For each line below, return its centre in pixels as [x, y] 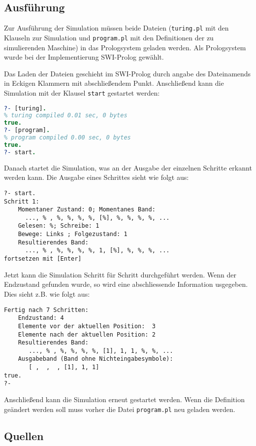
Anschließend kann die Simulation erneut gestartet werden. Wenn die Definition [124, 399]
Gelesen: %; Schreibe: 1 [59, 226]
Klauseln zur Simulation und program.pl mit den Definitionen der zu [109, 37]
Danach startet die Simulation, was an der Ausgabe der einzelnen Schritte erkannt [128, 167]
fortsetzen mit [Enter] [43, 259]
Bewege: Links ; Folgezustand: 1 [73, 234]
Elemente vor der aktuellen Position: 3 [87, 326]
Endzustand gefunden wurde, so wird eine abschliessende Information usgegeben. [126, 284]
